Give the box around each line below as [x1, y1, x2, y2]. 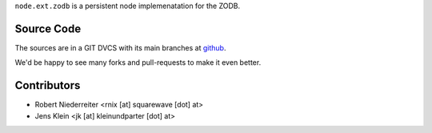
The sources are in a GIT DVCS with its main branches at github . [14, 42, 226, 52]
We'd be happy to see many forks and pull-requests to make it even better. [14, 58, 262, 67]
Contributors [14, 79, 81, 92]
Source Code [14, 22, 82, 35]
